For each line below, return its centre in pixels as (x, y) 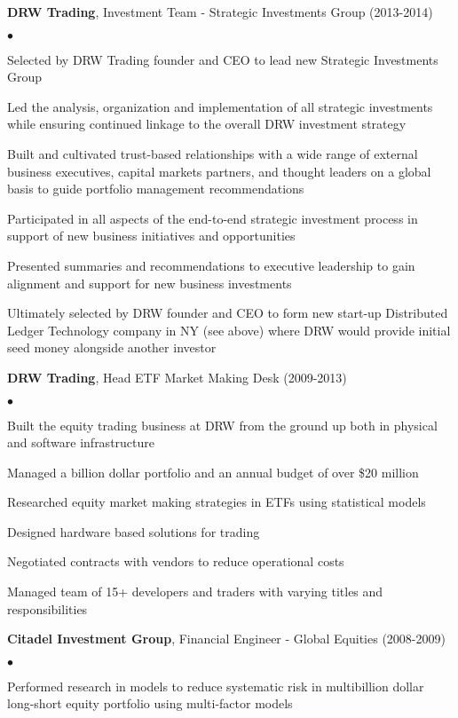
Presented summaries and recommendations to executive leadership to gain (211, 265)
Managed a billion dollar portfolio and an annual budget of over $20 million (213, 472)
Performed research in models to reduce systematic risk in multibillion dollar (216, 686)
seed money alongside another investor (112, 347)
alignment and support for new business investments (150, 283)
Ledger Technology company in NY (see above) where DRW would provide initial (229, 330)
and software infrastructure (81, 442)
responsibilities (47, 608)
